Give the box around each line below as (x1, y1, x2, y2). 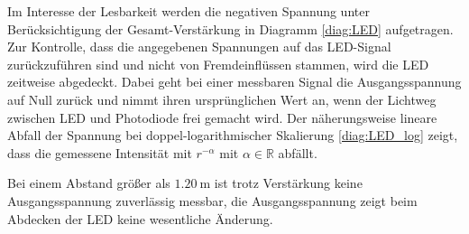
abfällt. (278, 143, 317, 162)
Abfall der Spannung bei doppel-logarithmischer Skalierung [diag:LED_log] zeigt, (7, 126, 458, 145)
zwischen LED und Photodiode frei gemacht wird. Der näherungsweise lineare (7, 108, 437, 126)
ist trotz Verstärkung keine (214, 173, 363, 192)
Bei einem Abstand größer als (7, 173, 170, 192)
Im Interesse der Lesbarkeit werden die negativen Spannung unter (7, 2, 370, 20)
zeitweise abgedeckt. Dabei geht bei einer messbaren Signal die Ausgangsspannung (7, 72, 462, 91)
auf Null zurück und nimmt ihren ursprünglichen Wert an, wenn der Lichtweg (7, 89, 437, 108)
